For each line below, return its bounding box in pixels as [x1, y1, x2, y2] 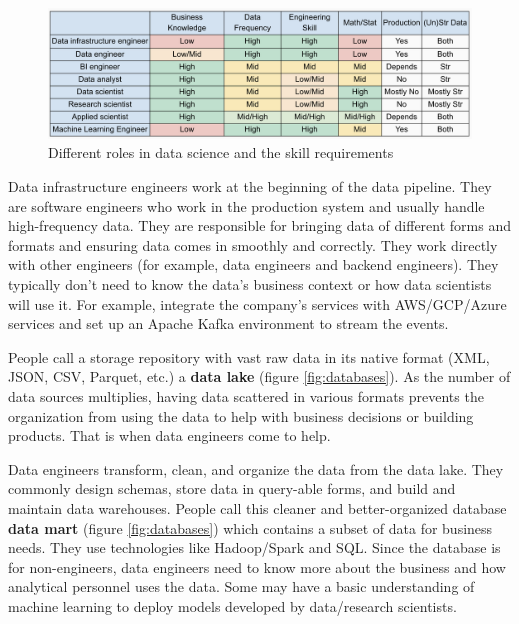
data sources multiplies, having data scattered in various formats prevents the [8, 385, 484, 406]
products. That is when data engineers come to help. [8, 425, 331, 446]
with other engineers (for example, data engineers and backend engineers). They [8, 254, 499, 275]
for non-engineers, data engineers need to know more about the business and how [8, 556, 506, 577]
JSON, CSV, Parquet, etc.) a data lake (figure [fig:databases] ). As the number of [8, 366, 511, 387]
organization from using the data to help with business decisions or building [8, 405, 474, 426]
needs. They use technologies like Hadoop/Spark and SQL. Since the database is [8, 537, 501, 558]
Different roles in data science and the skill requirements [48, 142, 394, 163]
